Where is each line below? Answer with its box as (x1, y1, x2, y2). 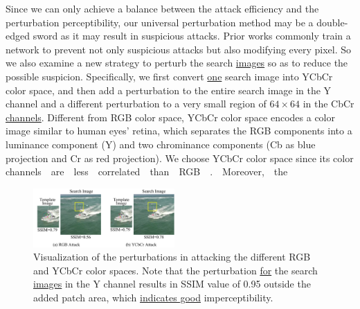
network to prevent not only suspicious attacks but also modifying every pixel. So (6, 42, 352, 56)
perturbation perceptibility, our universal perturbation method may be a (6, 15, 314, 29)
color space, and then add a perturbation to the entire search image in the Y (6, 82, 332, 97)
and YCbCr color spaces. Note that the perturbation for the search (33, 263, 318, 277)
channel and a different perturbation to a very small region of (6, 96, 267, 111)
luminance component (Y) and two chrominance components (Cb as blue (6, 136, 316, 151)
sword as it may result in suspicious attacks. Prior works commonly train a (33, 28, 351, 43)
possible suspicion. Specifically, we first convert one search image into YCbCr (6, 69, 333, 83)
